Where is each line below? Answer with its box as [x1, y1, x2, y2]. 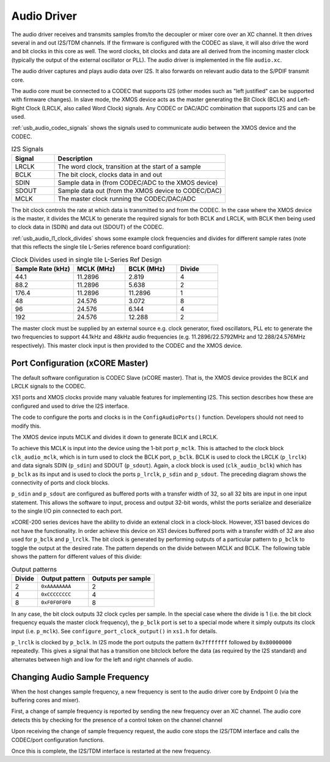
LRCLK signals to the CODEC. [11, 383, 86, 390]
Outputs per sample [92, 574, 151, 583]
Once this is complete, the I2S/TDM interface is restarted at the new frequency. [11, 747, 211, 755]
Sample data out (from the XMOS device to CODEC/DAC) [57, 186, 222, 195]
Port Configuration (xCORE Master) [11, 358, 149, 368]
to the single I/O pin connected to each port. [11, 507, 123, 515]
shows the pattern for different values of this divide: [11, 553, 142, 560]
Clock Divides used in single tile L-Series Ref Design [11, 255, 162, 263]
